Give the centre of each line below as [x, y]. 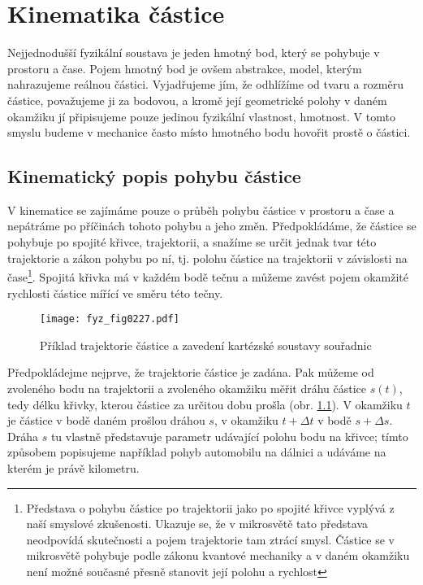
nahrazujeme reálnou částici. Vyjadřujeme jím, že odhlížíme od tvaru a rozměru [205, 84]
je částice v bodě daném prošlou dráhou [106, 420]
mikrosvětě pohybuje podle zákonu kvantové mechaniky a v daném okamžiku [218, 555]
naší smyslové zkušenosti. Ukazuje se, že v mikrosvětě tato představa [197, 524]
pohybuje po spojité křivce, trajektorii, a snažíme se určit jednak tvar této [192, 242]
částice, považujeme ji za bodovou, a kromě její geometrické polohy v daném [197, 100]
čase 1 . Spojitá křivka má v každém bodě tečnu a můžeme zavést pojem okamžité [208, 275]
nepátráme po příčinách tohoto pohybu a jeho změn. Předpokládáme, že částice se [212, 226]
